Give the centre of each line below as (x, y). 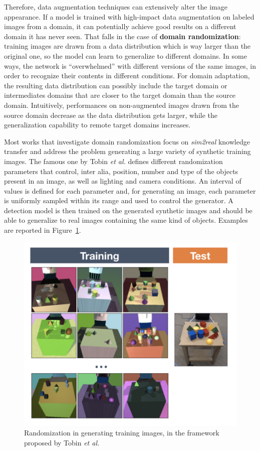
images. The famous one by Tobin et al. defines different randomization (113, 161)
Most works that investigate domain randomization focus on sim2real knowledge (127, 141)
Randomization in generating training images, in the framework (122, 433)
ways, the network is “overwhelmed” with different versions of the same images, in (130, 65)
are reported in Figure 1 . (43, 230)
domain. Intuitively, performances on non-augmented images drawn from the (121, 105)
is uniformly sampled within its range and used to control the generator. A (119, 200)
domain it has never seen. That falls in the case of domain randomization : (122, 36)
